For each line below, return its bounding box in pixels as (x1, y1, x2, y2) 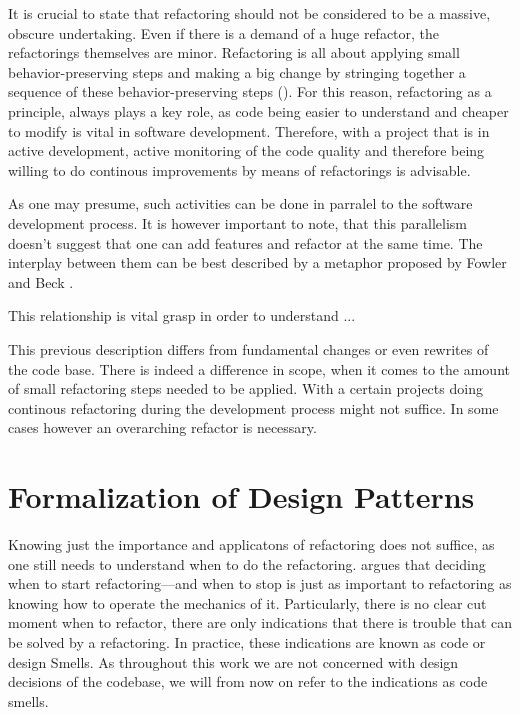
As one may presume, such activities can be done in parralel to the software (8, 193, 473, 214)
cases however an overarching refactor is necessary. (8, 417, 317, 438)
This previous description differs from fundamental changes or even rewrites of (8, 338, 489, 359)
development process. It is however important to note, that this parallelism (8, 212, 468, 233)
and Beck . (8, 271, 74, 292)
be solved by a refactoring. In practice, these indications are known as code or (8, 631, 486, 652)
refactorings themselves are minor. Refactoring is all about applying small (8, 42, 460, 63)
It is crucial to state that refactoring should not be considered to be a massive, (8, 3, 491, 23)
